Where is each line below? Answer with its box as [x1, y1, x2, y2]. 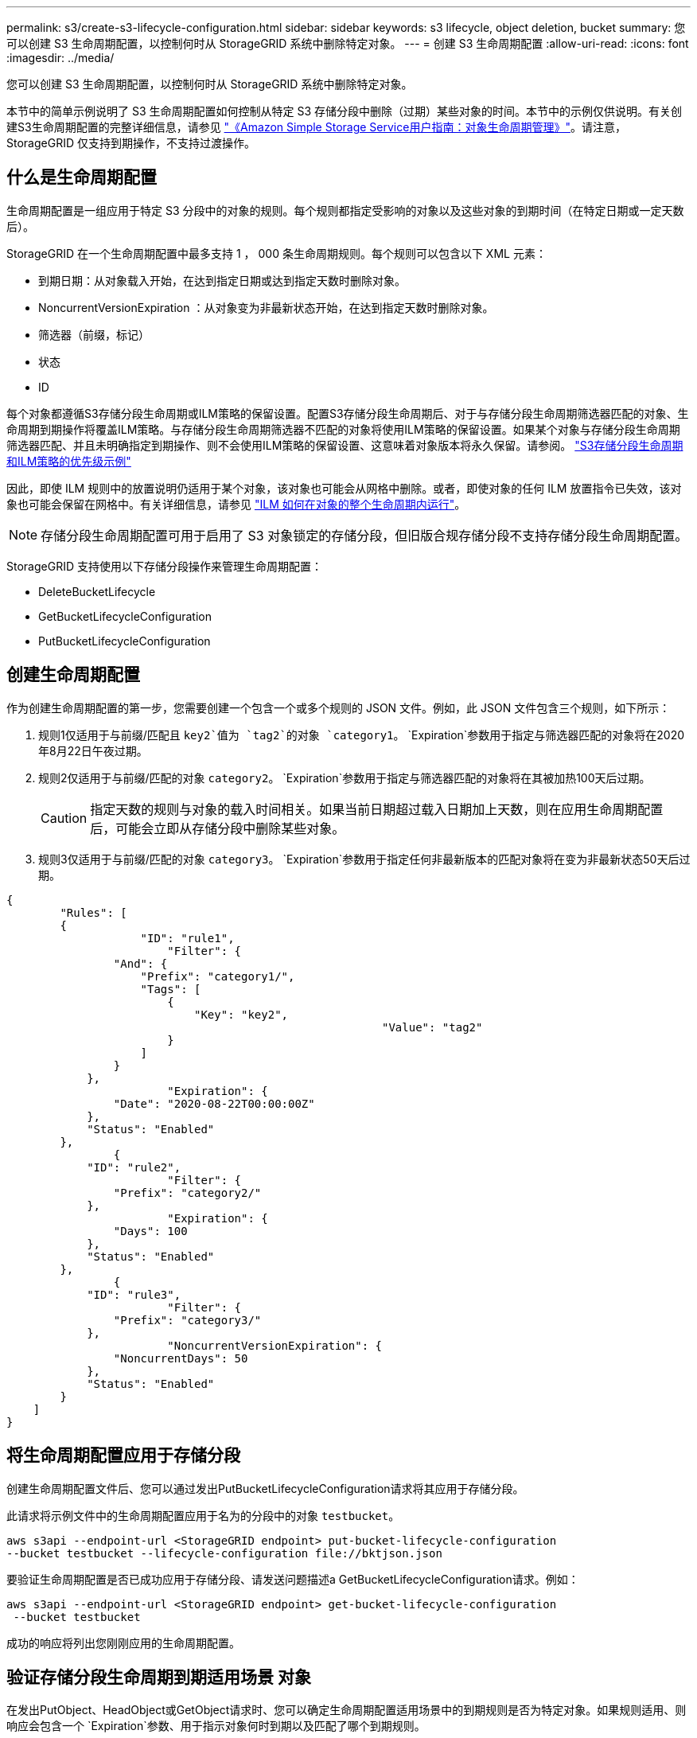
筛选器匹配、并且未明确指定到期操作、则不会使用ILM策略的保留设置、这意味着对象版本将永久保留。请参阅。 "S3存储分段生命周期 [6, 438, 683, 452]
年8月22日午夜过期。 [38, 743, 148, 758]
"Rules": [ [60, 906, 127, 919]
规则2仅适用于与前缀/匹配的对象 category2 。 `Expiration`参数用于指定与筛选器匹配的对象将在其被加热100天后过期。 [38, 770, 651, 785]
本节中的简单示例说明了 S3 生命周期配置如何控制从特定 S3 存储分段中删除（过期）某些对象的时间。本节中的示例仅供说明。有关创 [6, 104, 683, 118]
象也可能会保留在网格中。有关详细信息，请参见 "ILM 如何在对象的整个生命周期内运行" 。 [6, 497, 466, 511]
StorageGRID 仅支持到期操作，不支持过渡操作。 [6, 136, 255, 150]
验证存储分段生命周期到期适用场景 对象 [6, 1666, 311, 1687]
